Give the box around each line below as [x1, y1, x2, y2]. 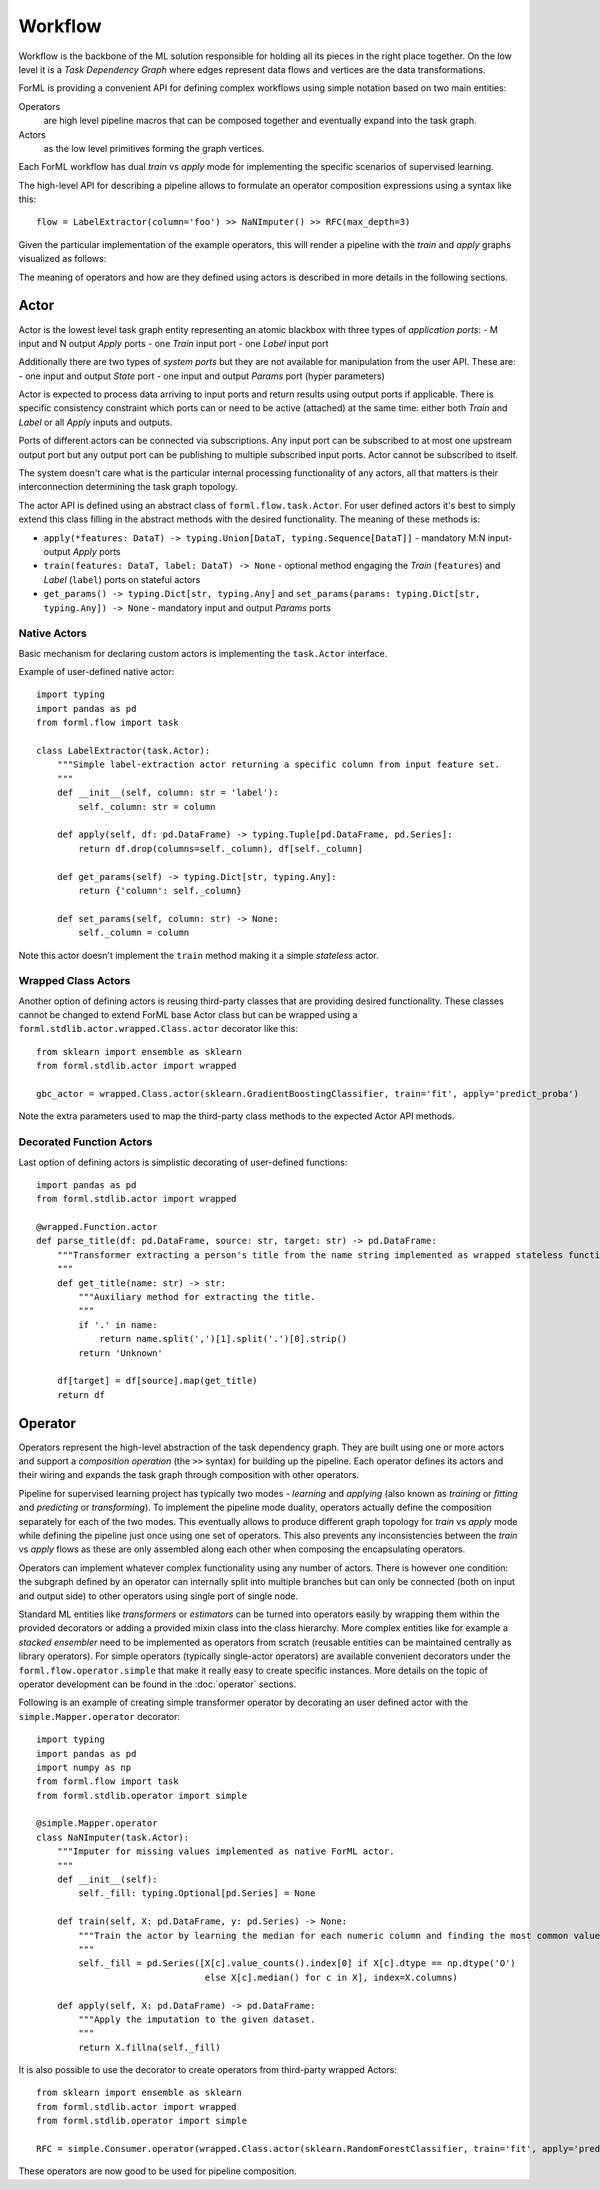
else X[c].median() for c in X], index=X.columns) [204, 1971, 459, 1983]
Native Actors [18, 626, 87, 640]
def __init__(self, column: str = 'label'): [56, 787, 279, 799]
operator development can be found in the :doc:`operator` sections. [18, 1678, 297, 1690]
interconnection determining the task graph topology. [18, 481, 239, 493]
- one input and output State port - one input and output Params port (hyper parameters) [18, 370, 385, 382]
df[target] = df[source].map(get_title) [56, 1375, 259, 1387]
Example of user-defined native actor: [18, 666, 175, 678]
